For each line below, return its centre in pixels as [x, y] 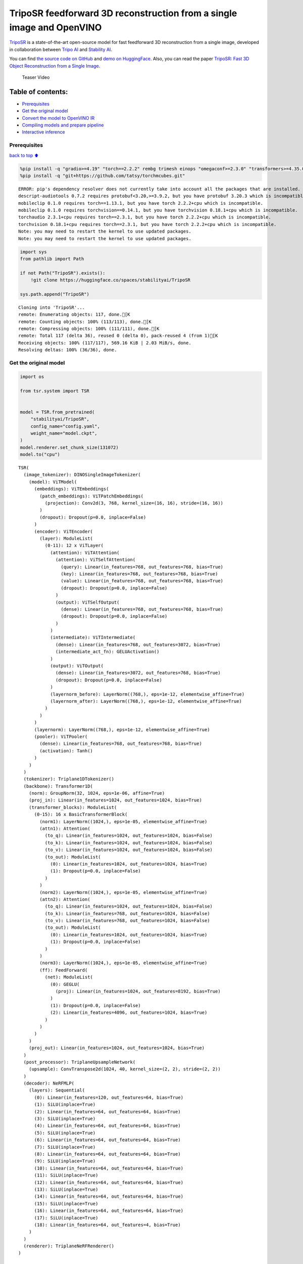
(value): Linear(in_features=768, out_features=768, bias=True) [142, 581]
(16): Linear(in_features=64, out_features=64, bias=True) [109, 1211]
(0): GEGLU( [65, 984]
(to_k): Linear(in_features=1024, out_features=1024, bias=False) [129, 843]
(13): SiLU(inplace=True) [66, 1189]
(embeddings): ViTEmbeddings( [71, 489]
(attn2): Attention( [65, 899]
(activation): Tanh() [66, 751]
